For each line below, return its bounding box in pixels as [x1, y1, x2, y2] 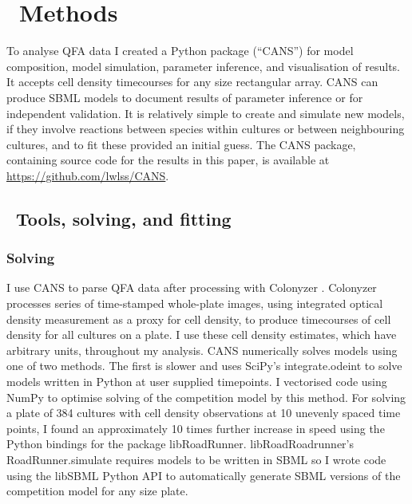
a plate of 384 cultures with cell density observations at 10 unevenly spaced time [6, 404, 401, 421]
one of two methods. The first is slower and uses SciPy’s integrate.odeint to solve [6, 357, 402, 374]
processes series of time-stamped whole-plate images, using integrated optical [6, 295, 383, 312]
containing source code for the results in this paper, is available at [6, 152, 330, 168]
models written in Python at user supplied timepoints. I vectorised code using [6, 373, 387, 390]
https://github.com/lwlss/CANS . [6, 167, 169, 183]
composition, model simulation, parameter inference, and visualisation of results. [6, 57, 400, 74]
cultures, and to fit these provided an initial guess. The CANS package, [6, 136, 356, 152]
